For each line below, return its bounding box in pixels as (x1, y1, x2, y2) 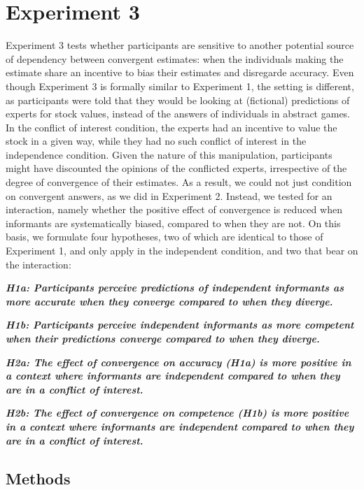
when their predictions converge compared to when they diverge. (6, 331, 320, 345)
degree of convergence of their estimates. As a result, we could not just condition (6, 175, 352, 189)
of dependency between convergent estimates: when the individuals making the (6, 51, 344, 66)
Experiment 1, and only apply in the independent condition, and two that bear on (6, 243, 358, 258)
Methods (6, 467, 71, 489)
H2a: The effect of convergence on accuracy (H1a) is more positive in (6, 354, 351, 369)
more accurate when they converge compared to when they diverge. (6, 294, 333, 308)
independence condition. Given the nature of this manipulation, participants (6, 147, 332, 161)
